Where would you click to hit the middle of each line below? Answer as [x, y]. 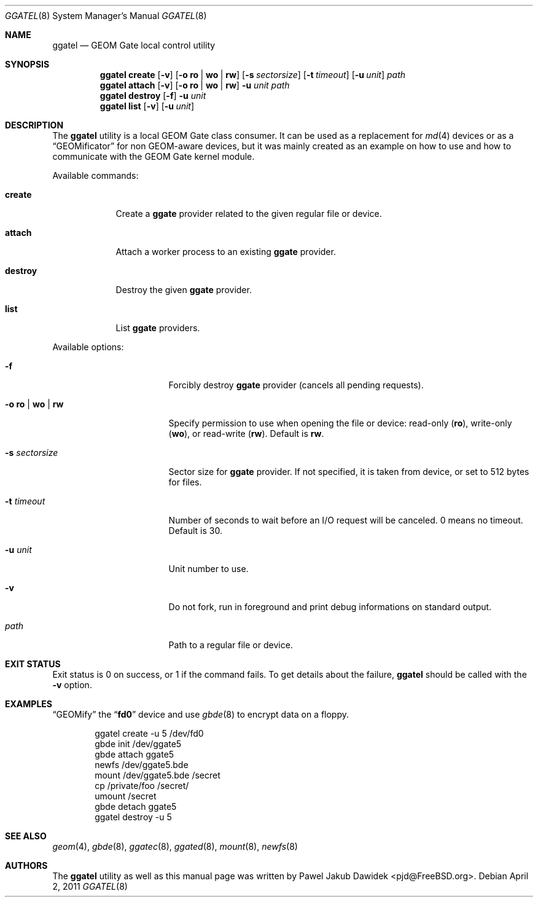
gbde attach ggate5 [134, 754]
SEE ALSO [26, 836]
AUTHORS [26, 865]
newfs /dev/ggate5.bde [142, 765]
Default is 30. [195, 531]
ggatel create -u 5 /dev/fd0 [149, 733]
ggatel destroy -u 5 [133, 817]
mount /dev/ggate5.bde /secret [158, 775]
